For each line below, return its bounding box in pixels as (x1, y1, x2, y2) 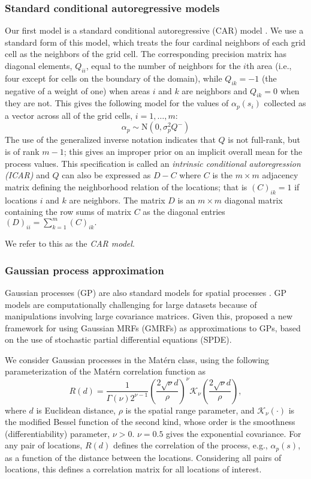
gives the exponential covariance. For (166, 427, 301, 439)
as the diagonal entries (143, 205, 225, 218)
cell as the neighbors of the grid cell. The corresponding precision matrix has (5, 47, 287, 60)
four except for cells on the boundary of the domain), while (5, 71, 222, 84)
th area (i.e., (246, 59, 292, 71)
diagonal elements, (5, 59, 73, 71)
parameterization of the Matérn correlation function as (5, 365, 206, 378)
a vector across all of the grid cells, (5, 109, 133, 121)
